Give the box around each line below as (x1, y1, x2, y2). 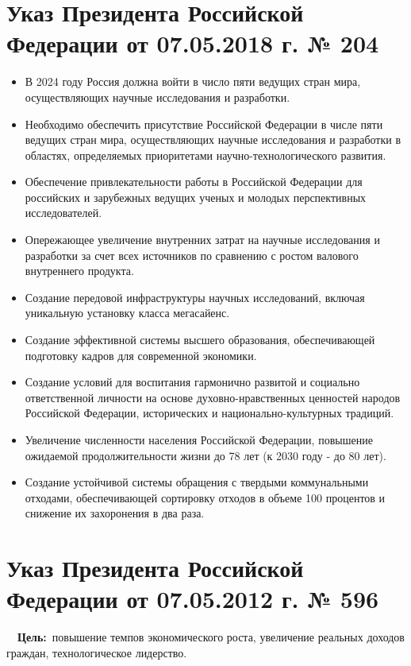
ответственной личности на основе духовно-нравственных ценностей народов (25, 389, 401, 405)
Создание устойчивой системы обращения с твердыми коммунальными (25, 474, 369, 490)
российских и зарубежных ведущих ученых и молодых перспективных (25, 188, 367, 205)
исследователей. (25, 204, 102, 221)
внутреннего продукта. (25, 262, 134, 279)
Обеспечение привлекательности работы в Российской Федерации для (25, 173, 363, 190)
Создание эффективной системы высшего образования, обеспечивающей (25, 331, 375, 348)
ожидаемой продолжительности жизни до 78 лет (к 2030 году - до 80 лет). (25, 447, 386, 463)
